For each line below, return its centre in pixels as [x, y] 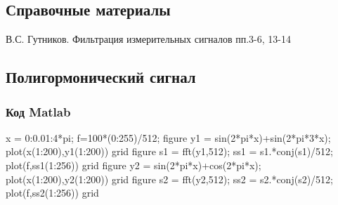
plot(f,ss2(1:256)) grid [52, 193]
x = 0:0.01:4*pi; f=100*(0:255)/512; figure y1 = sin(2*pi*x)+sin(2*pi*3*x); [168, 137]
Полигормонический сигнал [101, 77]
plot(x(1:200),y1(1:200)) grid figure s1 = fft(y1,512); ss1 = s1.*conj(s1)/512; [169, 151]
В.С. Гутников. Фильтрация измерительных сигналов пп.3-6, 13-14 [148, 39]
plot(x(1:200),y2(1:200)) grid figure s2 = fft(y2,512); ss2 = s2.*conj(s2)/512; [169, 179]
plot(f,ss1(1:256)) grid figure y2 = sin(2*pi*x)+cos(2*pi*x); [134, 165]
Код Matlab [38, 111]
